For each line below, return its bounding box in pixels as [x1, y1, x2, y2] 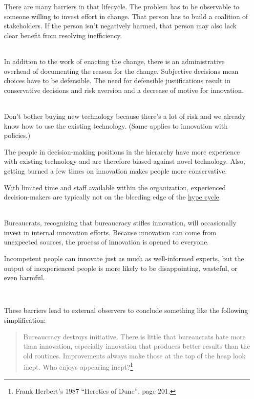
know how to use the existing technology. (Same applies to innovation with [4, 120, 228, 131]
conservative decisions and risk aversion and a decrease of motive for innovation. [4, 85, 244, 95]
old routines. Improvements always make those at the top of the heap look [23, 350, 246, 360]
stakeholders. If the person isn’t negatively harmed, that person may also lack [4, 21, 237, 31]
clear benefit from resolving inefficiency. [4, 30, 122, 40]
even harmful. [4, 272, 45, 283]
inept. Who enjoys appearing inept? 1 [23, 360, 133, 372]
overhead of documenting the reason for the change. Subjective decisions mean [4, 66, 239, 76]
